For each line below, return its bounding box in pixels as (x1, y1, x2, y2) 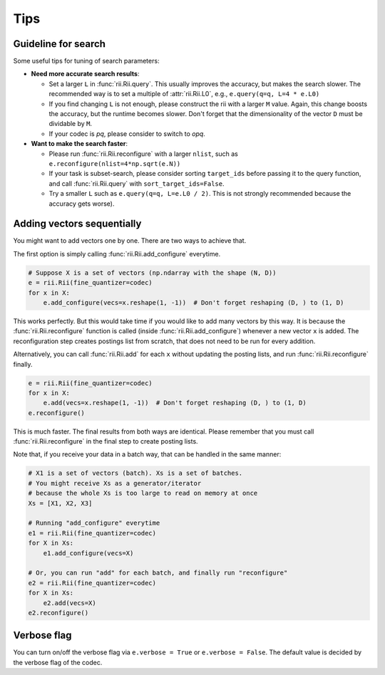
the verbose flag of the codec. (13, 658, 103, 666)
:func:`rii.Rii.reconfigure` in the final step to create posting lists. (13, 437, 199, 446)
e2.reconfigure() (28, 609, 89, 617)
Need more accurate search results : (31, 70, 140, 78)
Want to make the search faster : (31, 140, 128, 148)
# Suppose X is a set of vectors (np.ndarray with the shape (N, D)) (28, 268, 277, 277)
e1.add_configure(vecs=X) (43, 549, 134, 557)
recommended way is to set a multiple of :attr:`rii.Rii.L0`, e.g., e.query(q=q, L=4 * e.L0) (48, 90, 320, 98)
